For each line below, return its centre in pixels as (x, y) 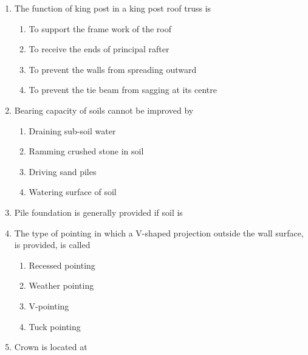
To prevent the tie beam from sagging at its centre (123, 90)
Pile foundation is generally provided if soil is (98, 212)
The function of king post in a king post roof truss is (113, 8)
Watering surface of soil (73, 192)
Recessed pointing (62, 265)
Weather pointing (61, 285)
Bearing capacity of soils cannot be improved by (104, 110)
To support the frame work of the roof (100, 28)
